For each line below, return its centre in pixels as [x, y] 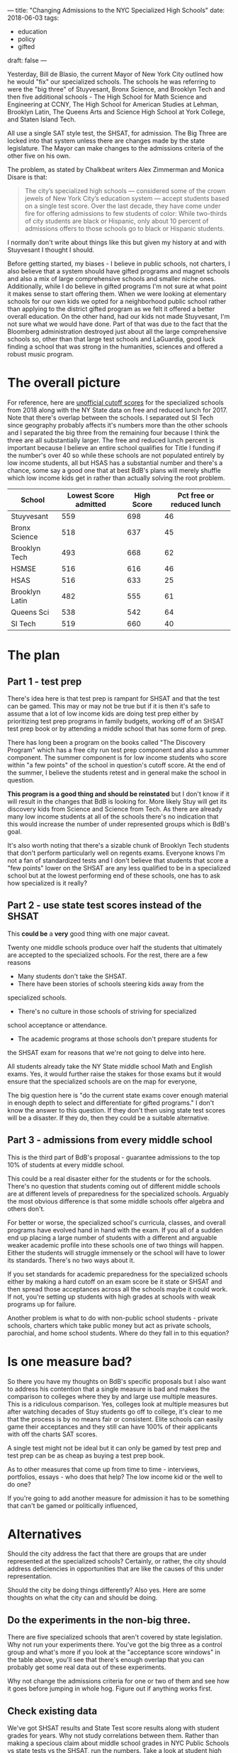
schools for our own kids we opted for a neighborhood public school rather [117, 301]
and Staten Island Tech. [42, 119]
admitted [91, 504]
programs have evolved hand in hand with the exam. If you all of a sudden [115, 1230]
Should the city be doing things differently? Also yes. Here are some [107, 1590]
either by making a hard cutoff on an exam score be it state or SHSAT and [115, 1282]
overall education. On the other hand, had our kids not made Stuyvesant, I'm [119, 316]
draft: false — [27, 60]
